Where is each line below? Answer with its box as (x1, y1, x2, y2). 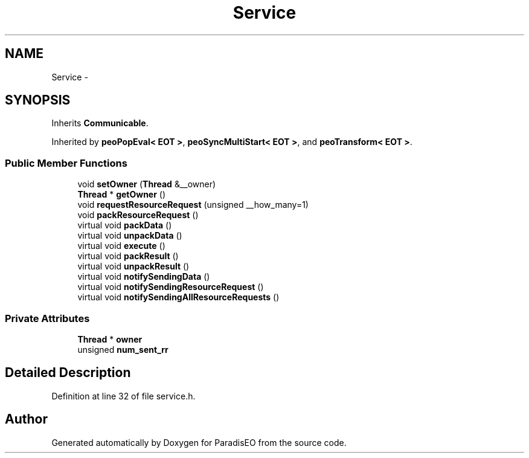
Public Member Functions (5, 156, 127, 169)
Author (5, 411, 48, 427)
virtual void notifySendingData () (77, 271, 210, 282)
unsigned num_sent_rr (77, 344, 168, 355)
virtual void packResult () (77, 251, 179, 262)
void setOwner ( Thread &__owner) (77, 179, 216, 190)
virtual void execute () (77, 240, 165, 251)
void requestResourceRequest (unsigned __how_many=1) (77, 199, 309, 210)
